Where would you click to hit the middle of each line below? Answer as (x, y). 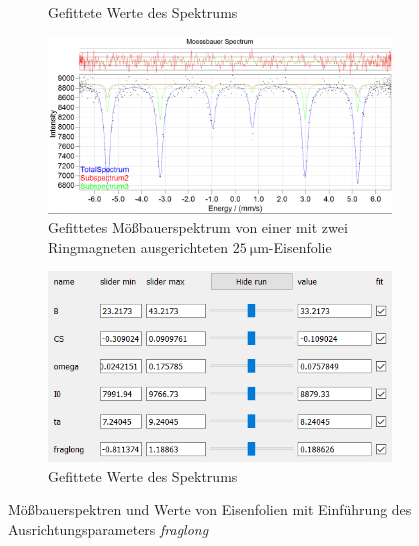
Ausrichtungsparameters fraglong (108, 528)
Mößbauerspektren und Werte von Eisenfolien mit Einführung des (210, 509)
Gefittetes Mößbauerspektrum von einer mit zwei (198, 227)
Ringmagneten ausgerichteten (138, 246)
